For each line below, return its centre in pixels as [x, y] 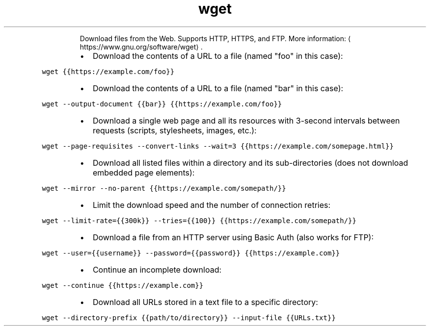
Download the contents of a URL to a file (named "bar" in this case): [218, 88]
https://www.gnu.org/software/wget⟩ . [141, 47]
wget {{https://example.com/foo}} [108, 71]
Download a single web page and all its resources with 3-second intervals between [246, 120]
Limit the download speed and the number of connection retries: [212, 205]
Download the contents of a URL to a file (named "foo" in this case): [218, 56]
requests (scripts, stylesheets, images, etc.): [175, 130]
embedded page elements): [144, 172]
